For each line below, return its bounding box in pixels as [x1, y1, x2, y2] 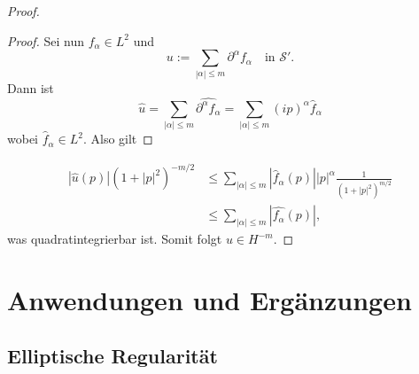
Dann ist [7, 78, 54, 97]
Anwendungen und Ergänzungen [7, 281, 412, 317]
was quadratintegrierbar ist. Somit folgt [7, 230, 222, 248]
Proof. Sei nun [7, 31, 85, 50]
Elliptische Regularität [7, 342, 218, 370]
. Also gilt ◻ [82, 129, 153, 148]
